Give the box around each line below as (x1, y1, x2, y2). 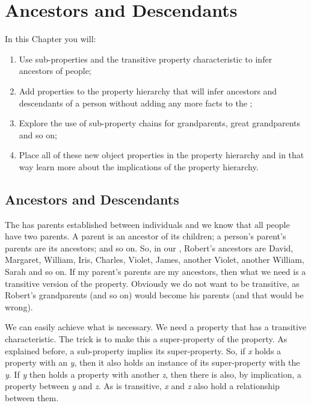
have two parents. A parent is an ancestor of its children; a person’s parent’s (5, 230, 286, 242)
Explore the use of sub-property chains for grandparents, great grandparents (19, 117, 301, 129)
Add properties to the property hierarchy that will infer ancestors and (19, 84, 277, 97)
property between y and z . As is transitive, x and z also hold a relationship (5, 380, 280, 392)
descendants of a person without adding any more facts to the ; (19, 96, 253, 109)
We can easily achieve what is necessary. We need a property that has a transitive (5, 321, 307, 333)
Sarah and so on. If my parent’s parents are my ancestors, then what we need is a (5, 265, 306, 278)
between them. (5, 391, 59, 404)
